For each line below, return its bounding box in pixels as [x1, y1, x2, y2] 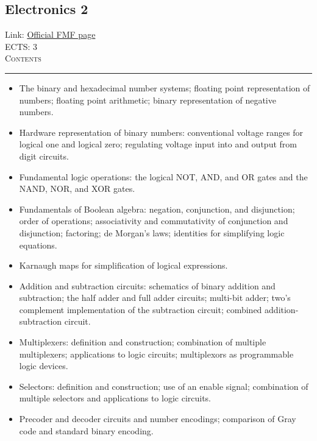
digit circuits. [19, 149, 69, 162]
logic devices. [19, 359, 68, 372]
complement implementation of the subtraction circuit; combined [19, 303, 262, 316]
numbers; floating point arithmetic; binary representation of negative [19, 93, 276, 106]
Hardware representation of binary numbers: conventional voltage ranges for [19, 125, 304, 138]
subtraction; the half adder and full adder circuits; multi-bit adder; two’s [19, 291, 291, 304]
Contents [5, 52, 41, 65]
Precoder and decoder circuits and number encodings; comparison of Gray [19, 412, 296, 425]
